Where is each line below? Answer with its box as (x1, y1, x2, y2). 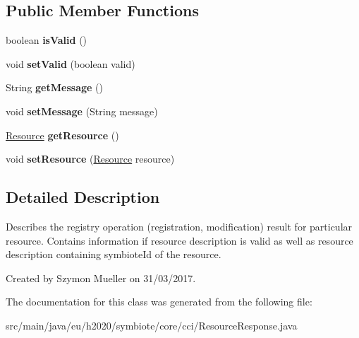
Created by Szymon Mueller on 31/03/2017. (6, 270, 196, 285)
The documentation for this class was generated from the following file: (6, 294, 312, 309)
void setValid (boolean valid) (6, 56, 135, 71)
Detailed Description (6, 186, 160, 208)
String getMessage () (6, 80, 103, 95)
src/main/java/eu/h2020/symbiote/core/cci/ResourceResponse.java (6, 317, 298, 332)
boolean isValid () (6, 33, 87, 47)
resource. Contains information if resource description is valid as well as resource (6, 233, 353, 247)
